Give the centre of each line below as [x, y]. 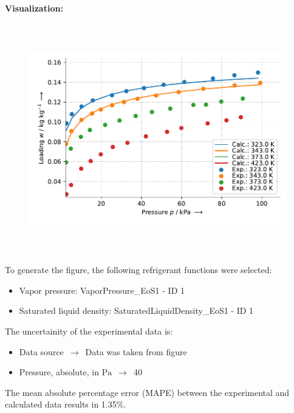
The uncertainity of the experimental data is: [89, 331]
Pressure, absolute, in [59, 372]
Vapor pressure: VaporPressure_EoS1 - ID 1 [102, 290]
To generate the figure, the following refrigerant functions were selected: [138, 270]
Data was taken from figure [136, 351]
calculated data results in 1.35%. [66, 404]
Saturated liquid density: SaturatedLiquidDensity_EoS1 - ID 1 [136, 311]
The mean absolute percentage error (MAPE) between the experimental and [147, 392]
